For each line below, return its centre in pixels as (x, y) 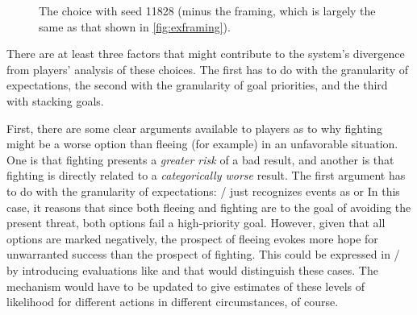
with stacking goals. (55, 100)
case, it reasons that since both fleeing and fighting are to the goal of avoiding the (209, 207)
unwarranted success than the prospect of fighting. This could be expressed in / (203, 254)
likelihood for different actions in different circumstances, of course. (173, 302)
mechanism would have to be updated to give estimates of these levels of (186, 286)
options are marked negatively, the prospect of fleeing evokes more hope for (192, 238)
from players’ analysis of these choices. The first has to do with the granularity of (208, 69)
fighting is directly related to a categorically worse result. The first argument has (206, 175)
